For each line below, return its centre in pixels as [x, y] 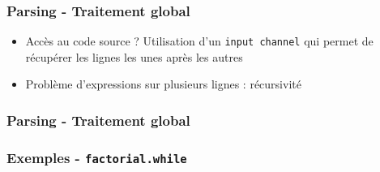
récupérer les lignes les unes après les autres [134, 56]
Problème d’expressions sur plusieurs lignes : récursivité [163, 84]
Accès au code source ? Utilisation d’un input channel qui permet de [199, 41]
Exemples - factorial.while [97, 157]
